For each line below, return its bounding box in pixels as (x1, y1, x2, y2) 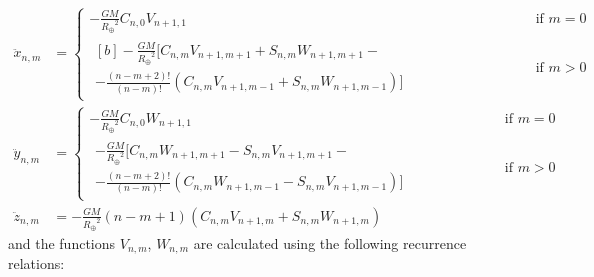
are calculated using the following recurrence (193, 233, 467, 254)
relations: (8, 253, 65, 274)
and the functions (8, 233, 116, 254)
